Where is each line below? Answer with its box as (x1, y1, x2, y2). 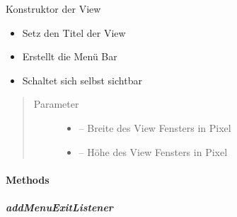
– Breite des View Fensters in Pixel (79, 120, 231, 135)
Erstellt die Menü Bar (22, 49, 117, 64)
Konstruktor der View (6, 1, 101, 16)
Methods (6, 172, 50, 187)
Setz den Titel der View (22, 25, 126, 40)
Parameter (33, 96, 79, 111)
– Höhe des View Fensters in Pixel (79, 144, 228, 159)
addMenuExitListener (6, 199, 113, 214)
